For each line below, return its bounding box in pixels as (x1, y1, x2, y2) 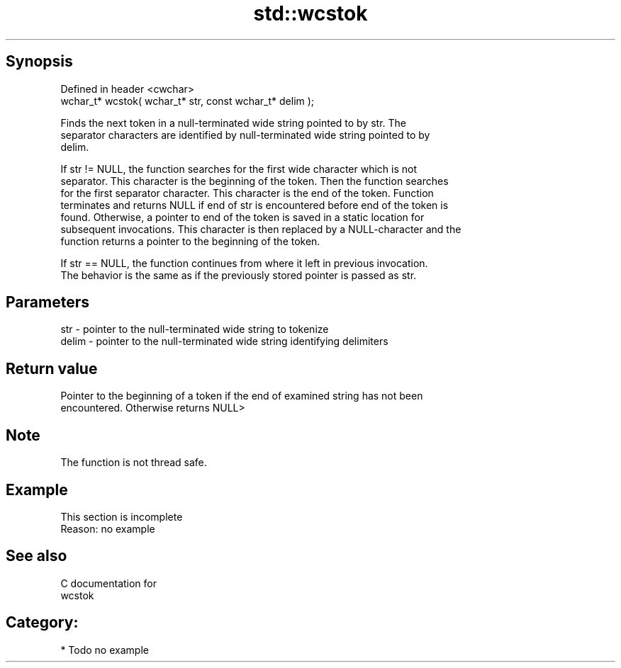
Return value (6, 359, 98, 378)
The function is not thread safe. (60, 456, 207, 469)
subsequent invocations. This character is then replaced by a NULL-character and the (60, 222, 461, 235)
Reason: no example (60, 522, 155, 535)
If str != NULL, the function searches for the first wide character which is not (60, 162, 418, 175)
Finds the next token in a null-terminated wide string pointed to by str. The (60, 116, 406, 129)
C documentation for (60, 577, 157, 589)
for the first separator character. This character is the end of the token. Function (60, 186, 434, 199)
